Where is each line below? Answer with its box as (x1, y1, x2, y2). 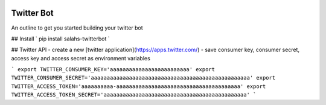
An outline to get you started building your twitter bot (11, 24, 143, 31)
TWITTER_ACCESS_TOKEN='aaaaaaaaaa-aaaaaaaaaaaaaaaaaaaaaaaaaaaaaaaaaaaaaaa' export (11, 83, 266, 90)
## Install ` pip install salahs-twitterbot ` (11, 35, 110, 42)
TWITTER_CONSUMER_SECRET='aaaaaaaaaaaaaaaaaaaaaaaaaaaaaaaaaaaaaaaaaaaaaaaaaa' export (11, 74, 276, 81)
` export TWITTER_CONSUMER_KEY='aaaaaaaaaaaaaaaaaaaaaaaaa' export (11, 66, 216, 73)
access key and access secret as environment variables (11, 54, 150, 62)
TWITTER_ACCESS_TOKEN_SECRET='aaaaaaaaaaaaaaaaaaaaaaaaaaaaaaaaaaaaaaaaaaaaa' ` (11, 91, 257, 98)
